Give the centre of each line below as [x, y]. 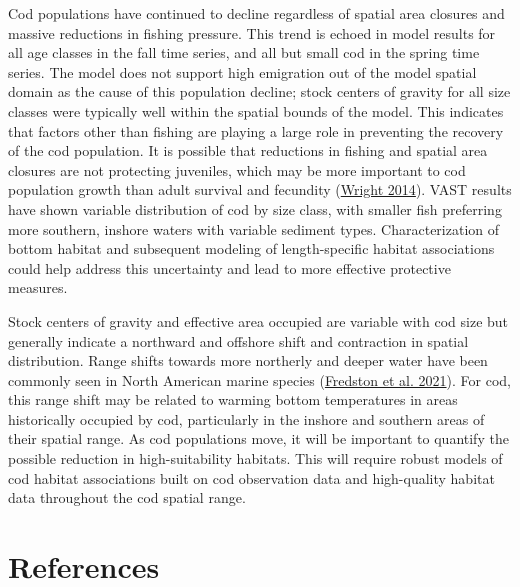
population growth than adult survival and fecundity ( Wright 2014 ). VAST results [260, 189]
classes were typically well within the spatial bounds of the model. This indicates [256, 110]
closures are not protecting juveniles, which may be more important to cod [237, 169]
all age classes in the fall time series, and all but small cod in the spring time [244, 52]
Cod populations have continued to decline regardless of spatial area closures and [256, 13]
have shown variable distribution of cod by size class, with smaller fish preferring [255, 208]
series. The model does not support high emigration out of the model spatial [242, 71]
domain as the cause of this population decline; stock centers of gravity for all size [259, 91]
